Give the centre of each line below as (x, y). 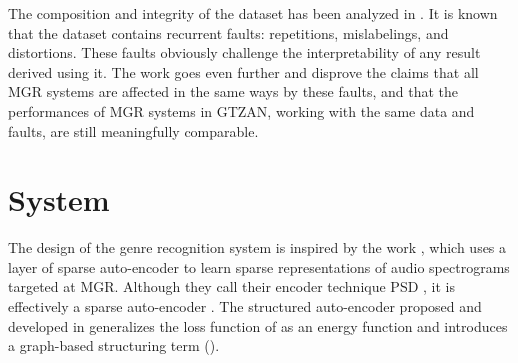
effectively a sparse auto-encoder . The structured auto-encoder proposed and (245, 306)
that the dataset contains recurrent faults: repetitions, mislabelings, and (228, 32)
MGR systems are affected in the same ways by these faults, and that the (233, 91)
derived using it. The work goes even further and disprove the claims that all (243, 71)
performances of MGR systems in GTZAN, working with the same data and (241, 110)
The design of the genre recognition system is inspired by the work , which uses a (257, 247)
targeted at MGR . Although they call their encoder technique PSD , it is (231, 286)
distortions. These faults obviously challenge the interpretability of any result (244, 52)
